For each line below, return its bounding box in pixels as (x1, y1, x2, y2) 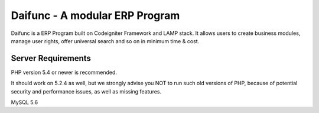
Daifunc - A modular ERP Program (11, 9, 180, 22)
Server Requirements (11, 53, 92, 63)
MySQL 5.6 (11, 99, 38, 106)
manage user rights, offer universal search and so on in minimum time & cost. (11, 37, 200, 44)
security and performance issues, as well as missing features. (11, 88, 162, 95)
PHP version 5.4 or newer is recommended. (11, 69, 118, 76)
